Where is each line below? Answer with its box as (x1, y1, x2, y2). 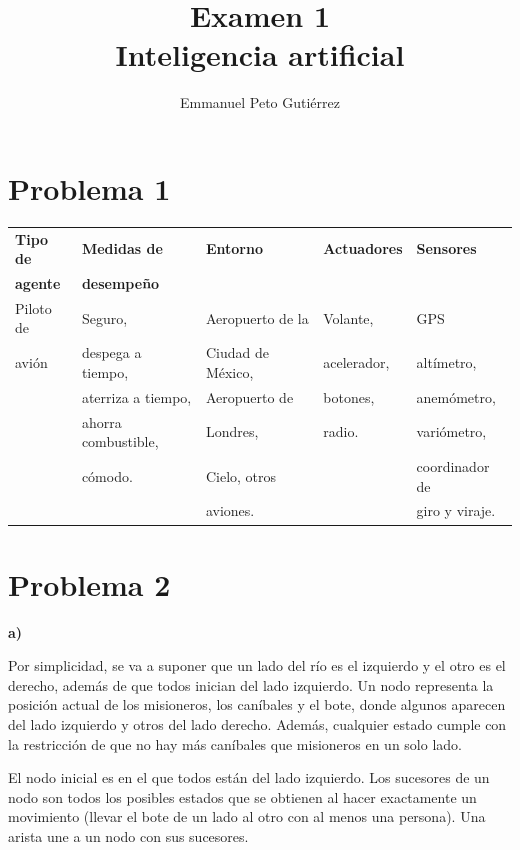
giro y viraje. (416, 500, 496, 521)
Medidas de (81, 238, 163, 259)
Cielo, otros (205, 465, 277, 486)
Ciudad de (205, 342, 269, 363)
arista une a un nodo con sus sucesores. (8, 826, 249, 847)
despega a (81, 342, 142, 363)
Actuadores (323, 238, 403, 259)
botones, (323, 386, 375, 407)
